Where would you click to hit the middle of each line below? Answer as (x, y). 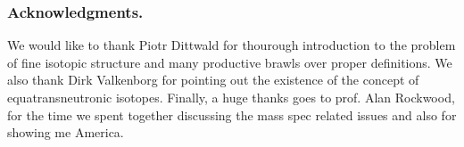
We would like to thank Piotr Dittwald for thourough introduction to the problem (232, 45)
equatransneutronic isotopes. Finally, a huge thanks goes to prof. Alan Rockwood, (231, 97)
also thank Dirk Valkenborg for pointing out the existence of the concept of (213, 80)
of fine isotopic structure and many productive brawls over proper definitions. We (230, 62)
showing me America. (66, 132)
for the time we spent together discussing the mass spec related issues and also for (232, 114)
